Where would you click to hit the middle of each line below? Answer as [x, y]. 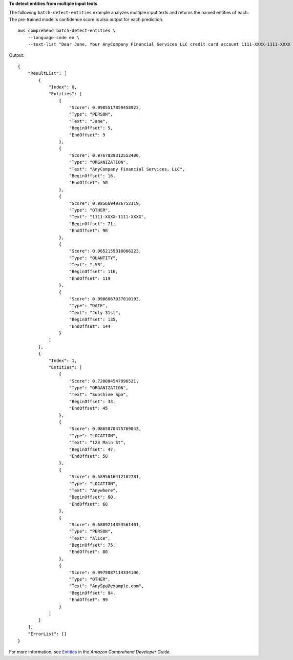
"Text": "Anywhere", [94, 490]
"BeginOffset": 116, [94, 272]
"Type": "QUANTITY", [94, 258]
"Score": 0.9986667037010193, [105, 299]
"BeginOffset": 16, [92, 176]
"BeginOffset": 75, [92, 545]
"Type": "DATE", [89, 306]
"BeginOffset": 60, [92, 497]
